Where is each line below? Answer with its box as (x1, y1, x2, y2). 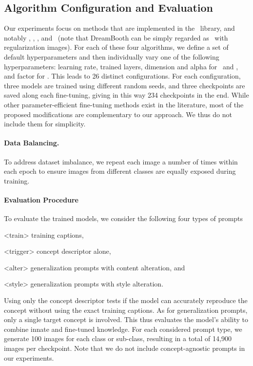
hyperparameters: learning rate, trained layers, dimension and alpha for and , (4, 61, 238, 71)
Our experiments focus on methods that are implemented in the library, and (4, 23, 235, 33)
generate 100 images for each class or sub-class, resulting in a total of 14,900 (4, 333, 232, 344)
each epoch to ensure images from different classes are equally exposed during (4, 166, 236, 176)
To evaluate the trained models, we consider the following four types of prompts (4, 213, 243, 224)
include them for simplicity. (4, 119, 86, 129)
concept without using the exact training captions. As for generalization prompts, (4, 305, 248, 315)
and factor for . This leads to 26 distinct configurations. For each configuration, (4, 71, 241, 81)
